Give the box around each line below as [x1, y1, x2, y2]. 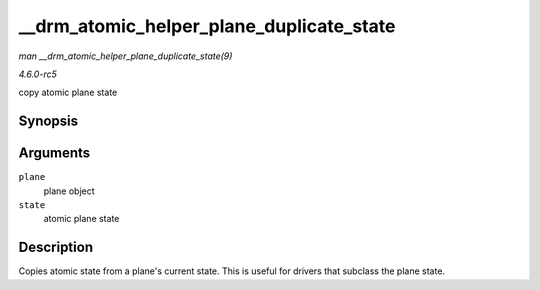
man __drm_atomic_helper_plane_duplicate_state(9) [18, 50, 233, 62]
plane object [43, 185, 95, 197]
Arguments [18, 145, 91, 162]
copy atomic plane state [18, 86, 118, 99]
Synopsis [18, 113, 79, 130]
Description [18, 239, 94, 256]
